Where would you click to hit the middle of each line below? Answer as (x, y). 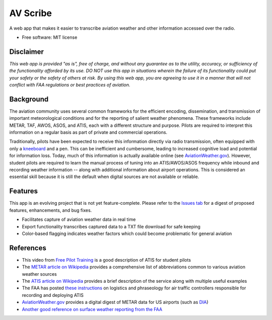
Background (29, 99)
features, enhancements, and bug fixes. (51, 210)
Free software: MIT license (50, 37)
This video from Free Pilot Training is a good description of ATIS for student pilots (107, 260)
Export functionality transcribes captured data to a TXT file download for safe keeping (111, 226)
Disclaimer (26, 52)
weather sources (40, 274)
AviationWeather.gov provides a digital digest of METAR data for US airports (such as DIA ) (115, 302)
